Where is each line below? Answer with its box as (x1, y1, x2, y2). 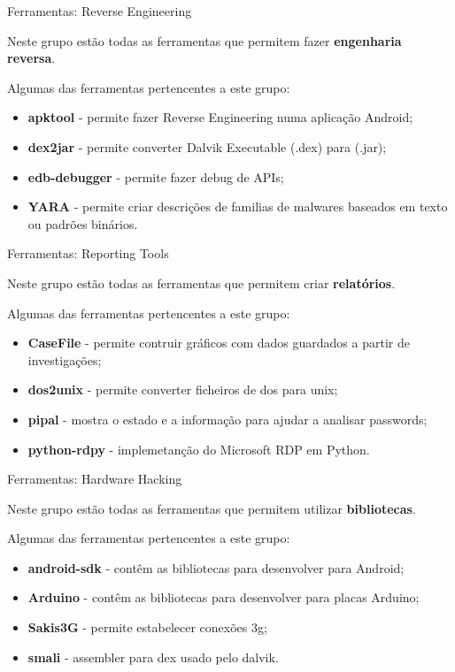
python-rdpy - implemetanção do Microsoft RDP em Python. (27, 439, 370, 458)
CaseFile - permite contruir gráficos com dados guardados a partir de (27, 333, 410, 352)
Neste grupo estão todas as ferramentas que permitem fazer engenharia (7, 31, 402, 50)
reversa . (7, 49, 56, 67)
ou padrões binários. (27, 214, 138, 233)
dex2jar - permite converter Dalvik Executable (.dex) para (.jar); (27, 137, 387, 156)
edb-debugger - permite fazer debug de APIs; (27, 167, 284, 186)
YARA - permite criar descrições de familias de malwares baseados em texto (27, 197, 448, 216)
